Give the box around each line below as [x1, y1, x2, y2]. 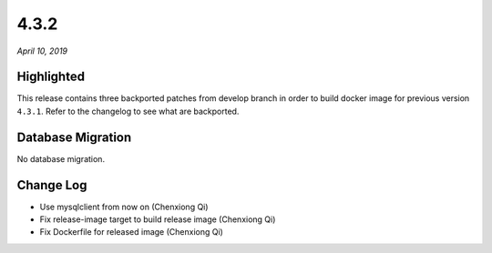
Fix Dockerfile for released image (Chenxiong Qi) [39, 227, 223, 238]
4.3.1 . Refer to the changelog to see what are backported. [16, 106, 240, 116]
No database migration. [16, 153, 105, 164]
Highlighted [16, 69, 86, 85]
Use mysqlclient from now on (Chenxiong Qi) [39, 201, 209, 212]
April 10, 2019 [16, 46, 68, 56]
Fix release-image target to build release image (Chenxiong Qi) [39, 214, 276, 225]
